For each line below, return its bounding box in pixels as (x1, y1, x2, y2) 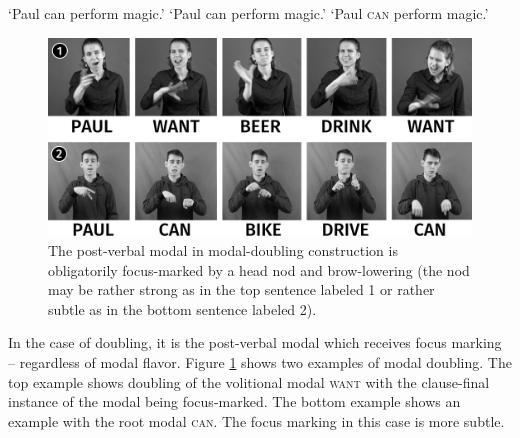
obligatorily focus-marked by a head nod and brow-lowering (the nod (48, 259, 470, 280)
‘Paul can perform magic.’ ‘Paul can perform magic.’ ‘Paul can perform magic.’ (8, 3, 489, 23)
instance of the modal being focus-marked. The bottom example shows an (8, 391, 461, 412)
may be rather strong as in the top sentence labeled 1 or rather (48, 279, 435, 300)
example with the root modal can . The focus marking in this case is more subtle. (8, 410, 505, 431)
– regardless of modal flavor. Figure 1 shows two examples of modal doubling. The (8, 351, 512, 372)
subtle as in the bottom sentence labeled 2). (48, 298, 317, 319)
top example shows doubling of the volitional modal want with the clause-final (8, 371, 490, 392)
